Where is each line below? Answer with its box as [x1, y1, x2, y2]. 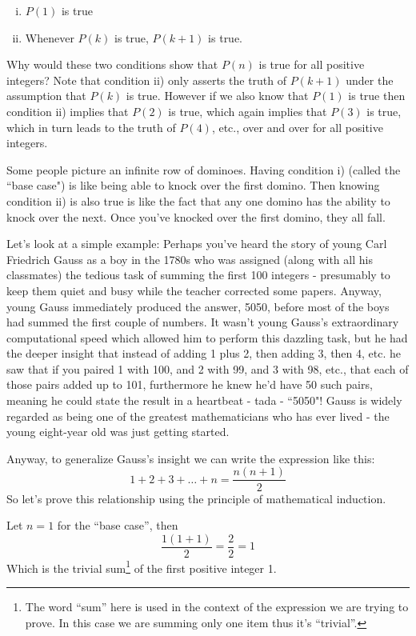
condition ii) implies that [6, 102, 129, 119]
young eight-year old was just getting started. [6, 423, 230, 440]
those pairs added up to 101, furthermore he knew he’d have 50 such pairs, [6, 376, 373, 393]
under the [346, 71, 394, 88]
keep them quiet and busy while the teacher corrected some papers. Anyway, [6, 282, 382, 298]
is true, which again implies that [168, 102, 327, 119]
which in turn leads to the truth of [6, 118, 176, 135]
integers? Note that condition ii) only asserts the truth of [6, 71, 287, 88]
